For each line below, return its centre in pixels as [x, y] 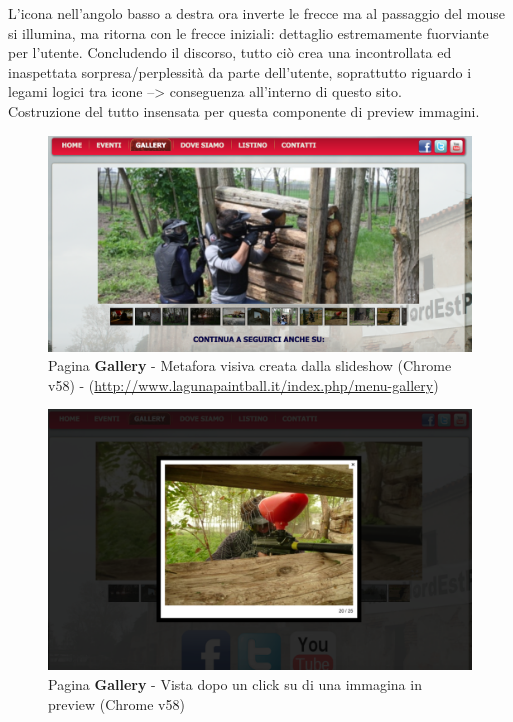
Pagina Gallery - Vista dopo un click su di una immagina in [235, 683]
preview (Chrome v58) [116, 703]
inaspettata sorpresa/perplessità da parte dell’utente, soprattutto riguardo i [240, 71]
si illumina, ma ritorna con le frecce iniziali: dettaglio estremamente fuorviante [248, 32]
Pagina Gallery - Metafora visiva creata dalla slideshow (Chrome [250, 365]
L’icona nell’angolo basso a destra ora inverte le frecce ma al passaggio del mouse [256, 13]
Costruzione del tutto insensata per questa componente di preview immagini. [244, 110]
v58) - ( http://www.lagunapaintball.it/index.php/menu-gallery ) [243, 384]
